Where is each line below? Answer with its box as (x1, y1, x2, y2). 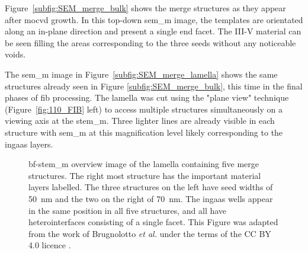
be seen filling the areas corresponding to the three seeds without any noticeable (5, 36, 296, 49)
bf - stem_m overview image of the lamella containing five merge (28, 158, 259, 170)
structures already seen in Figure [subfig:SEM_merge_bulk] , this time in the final (5, 79, 303, 92)
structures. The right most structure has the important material (28, 169, 261, 181)
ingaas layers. (5, 137, 53, 150)
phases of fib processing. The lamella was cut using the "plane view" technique (5, 91, 289, 104)
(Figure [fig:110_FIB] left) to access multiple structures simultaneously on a (5, 103, 283, 115)
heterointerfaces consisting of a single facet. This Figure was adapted (28, 216, 278, 228)
